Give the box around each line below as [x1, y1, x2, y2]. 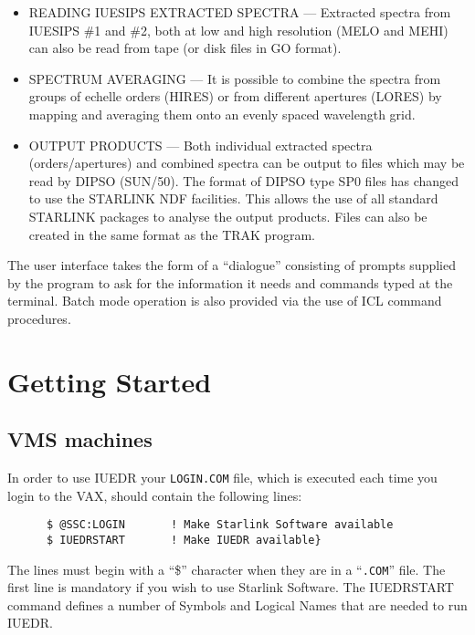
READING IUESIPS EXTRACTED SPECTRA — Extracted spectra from [28, 3, 451, 21]
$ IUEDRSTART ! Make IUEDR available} [46, 533, 322, 547]
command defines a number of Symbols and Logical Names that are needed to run [7, 595, 468, 614]
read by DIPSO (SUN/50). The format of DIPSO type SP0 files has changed [28, 171, 459, 190]
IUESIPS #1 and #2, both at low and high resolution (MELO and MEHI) [28, 20, 449, 39]
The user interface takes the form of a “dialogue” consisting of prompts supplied [7, 255, 456, 275]
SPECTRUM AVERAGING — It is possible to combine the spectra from [28, 68, 441, 88]
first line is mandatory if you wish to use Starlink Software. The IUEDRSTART [7, 578, 454, 597]
